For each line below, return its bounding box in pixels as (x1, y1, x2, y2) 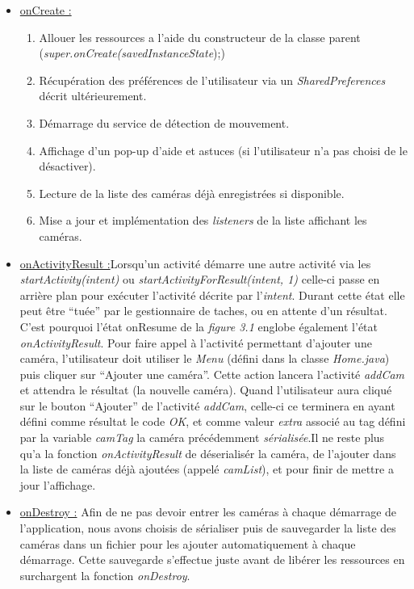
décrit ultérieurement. (39, 87, 147, 104)
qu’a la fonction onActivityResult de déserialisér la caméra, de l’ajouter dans (19, 444, 396, 461)
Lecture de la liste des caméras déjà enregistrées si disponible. (39, 184, 345, 201)
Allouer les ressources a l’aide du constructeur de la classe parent (39, 28, 361, 45)
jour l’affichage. (19, 476, 96, 493)
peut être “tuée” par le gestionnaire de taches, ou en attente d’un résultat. (19, 302, 387, 319)
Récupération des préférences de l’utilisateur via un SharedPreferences (39, 71, 386, 88)
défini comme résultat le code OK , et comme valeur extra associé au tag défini (19, 413, 406, 430)
